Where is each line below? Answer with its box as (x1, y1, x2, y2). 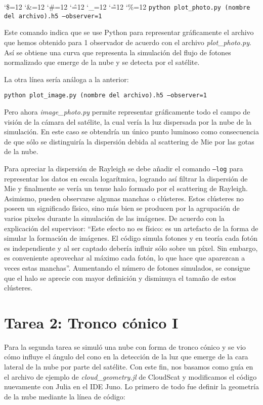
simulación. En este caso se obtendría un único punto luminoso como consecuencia (4, 126, 259, 137)
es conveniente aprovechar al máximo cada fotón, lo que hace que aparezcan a (4, 252, 245, 263)
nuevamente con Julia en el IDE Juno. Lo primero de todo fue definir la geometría (4, 381, 259, 392)
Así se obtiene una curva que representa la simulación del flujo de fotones (4, 47, 231, 57)
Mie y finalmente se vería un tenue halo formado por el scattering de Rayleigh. (4, 183, 248, 194)
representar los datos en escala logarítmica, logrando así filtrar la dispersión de (4, 173, 248, 183)
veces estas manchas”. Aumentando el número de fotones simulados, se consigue (4, 262, 250, 273)
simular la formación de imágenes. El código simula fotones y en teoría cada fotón (4, 233, 258, 243)
